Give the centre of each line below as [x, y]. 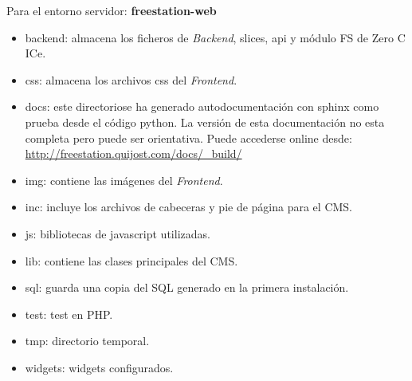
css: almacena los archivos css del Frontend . [131, 79]
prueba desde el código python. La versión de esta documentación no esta [205, 122]
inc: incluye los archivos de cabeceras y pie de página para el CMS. [189, 207]
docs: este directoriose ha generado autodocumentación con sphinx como [202, 106]
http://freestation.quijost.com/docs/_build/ [133, 153]
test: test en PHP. [69, 314]
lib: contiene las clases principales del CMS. [131, 260]
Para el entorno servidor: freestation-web [112, 10]
